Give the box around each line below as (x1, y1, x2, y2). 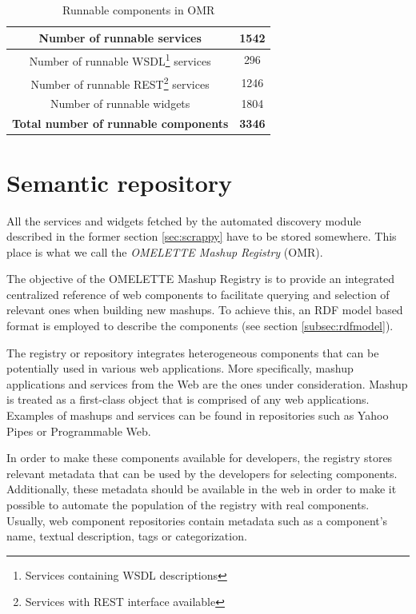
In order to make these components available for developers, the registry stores (6, 449, 393, 466)
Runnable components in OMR (62, 2, 215, 18)
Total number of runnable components (12, 115, 229, 132)
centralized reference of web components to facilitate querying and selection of (6, 285, 390, 302)
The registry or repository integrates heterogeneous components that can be (6, 344, 379, 361)
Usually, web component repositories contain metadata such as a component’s (6, 512, 388, 528)
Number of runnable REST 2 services (30, 73, 210, 92)
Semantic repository (6, 165, 233, 198)
